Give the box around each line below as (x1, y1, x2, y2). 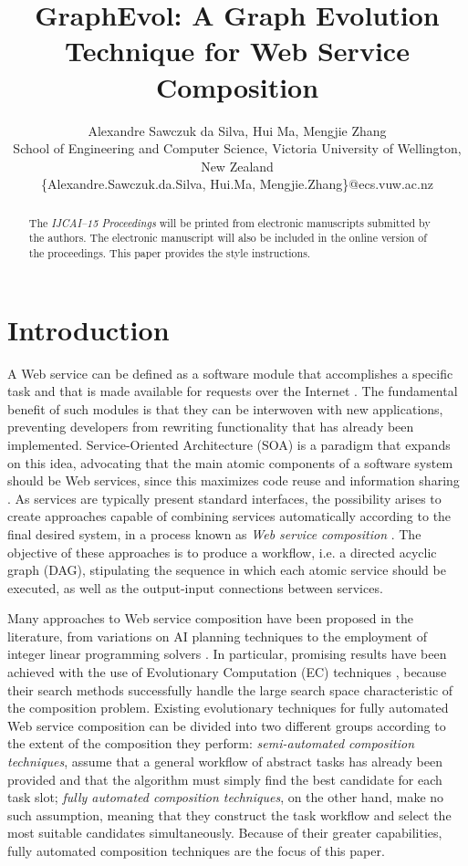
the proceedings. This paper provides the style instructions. (28, 245, 311, 260)
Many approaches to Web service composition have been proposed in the (7, 609, 413, 628)
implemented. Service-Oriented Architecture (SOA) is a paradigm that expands (7, 434, 451, 454)
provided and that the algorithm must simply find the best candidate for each (7, 769, 442, 788)
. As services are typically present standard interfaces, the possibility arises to (7, 488, 442, 507)
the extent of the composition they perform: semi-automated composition (7, 734, 415, 753)
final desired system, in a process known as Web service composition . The (7, 524, 421, 543)
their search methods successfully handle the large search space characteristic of (7, 680, 453, 699)
